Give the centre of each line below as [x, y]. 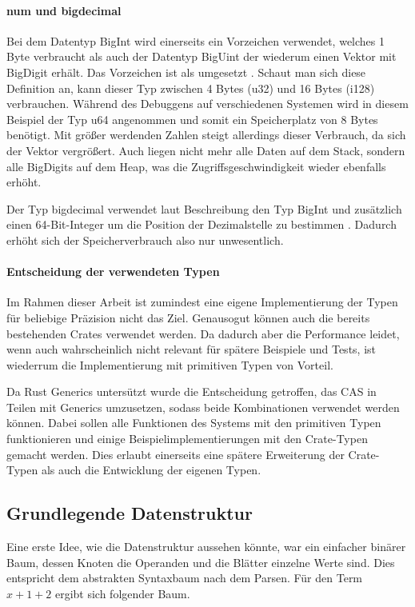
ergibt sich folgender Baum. [122, 593]
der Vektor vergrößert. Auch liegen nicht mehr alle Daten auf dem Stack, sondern [206, 150]
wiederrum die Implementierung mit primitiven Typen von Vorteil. [170, 364]
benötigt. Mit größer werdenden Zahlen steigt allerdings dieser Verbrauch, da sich [206, 135]
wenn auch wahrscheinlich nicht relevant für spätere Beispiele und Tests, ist [191, 349]
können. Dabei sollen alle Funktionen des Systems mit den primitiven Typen [194, 423]
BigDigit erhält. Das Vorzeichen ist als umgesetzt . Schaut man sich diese [186, 72]
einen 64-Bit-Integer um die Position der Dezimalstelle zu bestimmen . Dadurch [202, 224]
